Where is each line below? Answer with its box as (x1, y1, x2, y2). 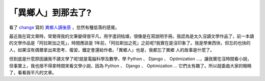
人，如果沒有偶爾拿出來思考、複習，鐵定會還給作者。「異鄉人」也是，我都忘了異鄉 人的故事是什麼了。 (9, 47, 214, 53)
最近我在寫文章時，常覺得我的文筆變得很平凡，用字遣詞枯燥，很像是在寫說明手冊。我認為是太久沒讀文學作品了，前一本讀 (9, 33, 254, 39)
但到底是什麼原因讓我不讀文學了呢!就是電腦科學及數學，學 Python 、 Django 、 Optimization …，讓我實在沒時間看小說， (9, 56, 252, 62)
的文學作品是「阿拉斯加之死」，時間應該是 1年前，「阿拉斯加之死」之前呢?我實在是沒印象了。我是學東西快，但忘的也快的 (9, 40, 251, 46)
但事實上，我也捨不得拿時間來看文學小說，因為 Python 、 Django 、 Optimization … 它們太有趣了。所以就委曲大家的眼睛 (9, 62, 252, 68)
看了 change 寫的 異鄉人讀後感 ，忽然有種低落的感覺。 (9, 24, 120, 30)
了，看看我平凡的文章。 (9, 69, 56, 75)
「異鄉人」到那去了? (9, 7, 92, 18)
